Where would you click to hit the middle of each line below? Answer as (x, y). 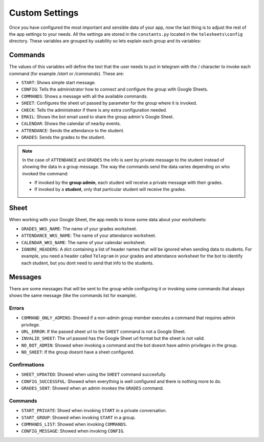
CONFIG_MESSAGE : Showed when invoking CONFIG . (73, 431)
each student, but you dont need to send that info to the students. (88, 263)
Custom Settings (44, 13)
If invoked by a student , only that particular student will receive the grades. (110, 189)
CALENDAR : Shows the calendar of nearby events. (71, 124)
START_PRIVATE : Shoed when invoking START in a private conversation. (94, 411)
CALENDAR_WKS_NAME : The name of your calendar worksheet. (84, 242)
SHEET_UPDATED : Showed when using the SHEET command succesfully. (94, 374)
